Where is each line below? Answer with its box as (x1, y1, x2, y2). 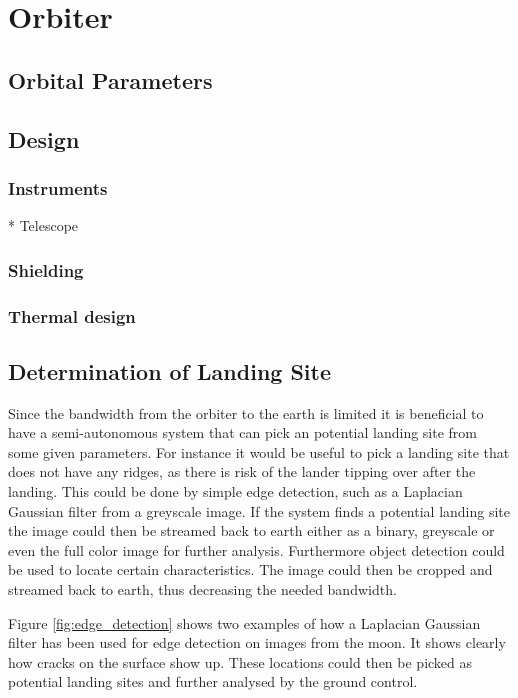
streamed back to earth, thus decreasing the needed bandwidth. (8, 578, 397, 599)
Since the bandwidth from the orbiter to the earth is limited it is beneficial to (8, 402, 484, 423)
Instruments (8, 175, 108, 200)
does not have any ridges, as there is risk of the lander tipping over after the (8, 461, 476, 482)
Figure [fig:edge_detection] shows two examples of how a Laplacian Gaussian (8, 612, 481, 633)
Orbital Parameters (8, 64, 213, 95)
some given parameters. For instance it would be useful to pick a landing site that (8, 441, 510, 462)
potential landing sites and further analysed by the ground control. (8, 671, 418, 692)
